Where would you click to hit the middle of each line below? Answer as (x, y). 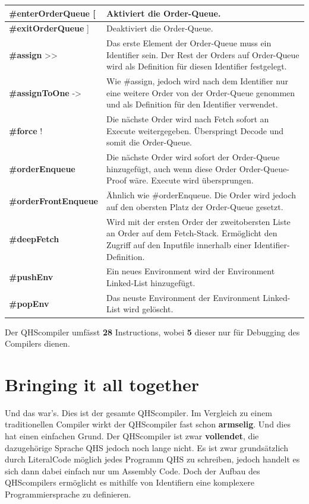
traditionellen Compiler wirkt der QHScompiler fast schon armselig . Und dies (148, 424)
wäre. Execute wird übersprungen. (191, 180)
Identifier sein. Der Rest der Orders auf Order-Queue (203, 54)
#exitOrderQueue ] (49, 28)
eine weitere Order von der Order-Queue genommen (201, 92)
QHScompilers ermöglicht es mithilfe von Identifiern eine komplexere (130, 482)
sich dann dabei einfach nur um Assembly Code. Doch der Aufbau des (133, 470)
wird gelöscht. (148, 309)
